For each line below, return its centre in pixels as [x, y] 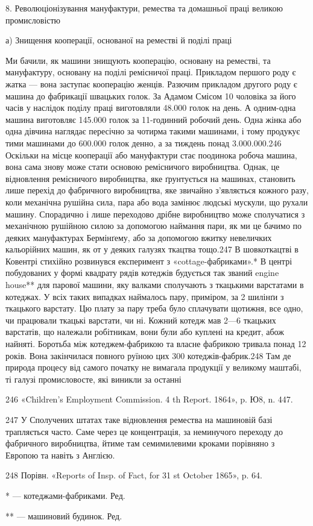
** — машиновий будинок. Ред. [64, 515]
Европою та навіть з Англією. [60, 455]
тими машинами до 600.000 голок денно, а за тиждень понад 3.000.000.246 [144, 142]
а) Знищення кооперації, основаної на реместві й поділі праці [119, 40]
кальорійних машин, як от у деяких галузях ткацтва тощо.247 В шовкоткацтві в [152, 249]
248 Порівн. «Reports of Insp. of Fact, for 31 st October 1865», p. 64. [134, 475]
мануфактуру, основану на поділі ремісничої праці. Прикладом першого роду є [151, 72]
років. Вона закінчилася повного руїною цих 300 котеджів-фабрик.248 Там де [148, 355]
